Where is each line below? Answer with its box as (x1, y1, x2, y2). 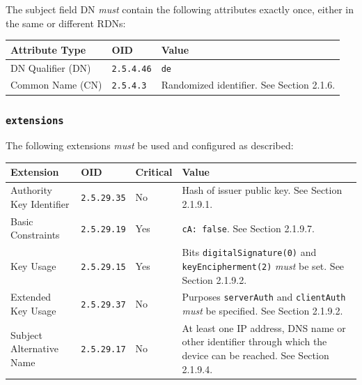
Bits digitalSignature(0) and (182, 245, 317, 259)
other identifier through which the (182, 334, 327, 349)
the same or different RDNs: (6, 15, 126, 30)
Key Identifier (10, 196, 70, 211)
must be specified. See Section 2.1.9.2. (182, 303, 343, 317)
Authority (10, 183, 52, 197)
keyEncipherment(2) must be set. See (182, 258, 345, 273)
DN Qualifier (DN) (10, 60, 91, 75)
